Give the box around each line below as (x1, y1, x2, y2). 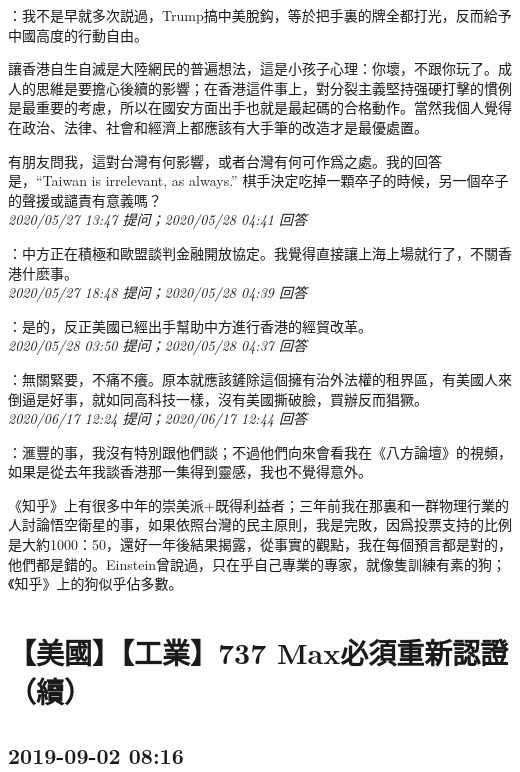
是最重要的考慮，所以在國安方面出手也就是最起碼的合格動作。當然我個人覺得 (8, 97, 512, 118)
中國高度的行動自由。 (8, 24, 148, 45)
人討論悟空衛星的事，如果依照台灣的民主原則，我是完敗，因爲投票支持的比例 (8, 514, 512, 535)
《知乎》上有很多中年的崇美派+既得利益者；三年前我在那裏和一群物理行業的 (8, 494, 509, 515)
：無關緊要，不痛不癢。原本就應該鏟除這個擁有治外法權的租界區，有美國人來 (8, 368, 512, 389)
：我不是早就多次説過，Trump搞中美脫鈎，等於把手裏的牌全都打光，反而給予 (8, 5, 512, 25)
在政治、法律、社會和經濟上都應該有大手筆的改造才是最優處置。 (8, 116, 428, 137)
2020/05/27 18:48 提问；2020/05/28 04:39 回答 (8, 282, 307, 303)
